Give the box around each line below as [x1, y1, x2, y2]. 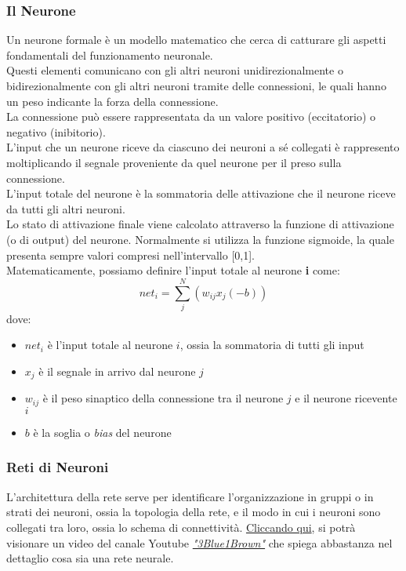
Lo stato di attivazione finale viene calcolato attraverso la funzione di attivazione [6, 216, 394, 232]
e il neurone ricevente [295, 390, 397, 406]
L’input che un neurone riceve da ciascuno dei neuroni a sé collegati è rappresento [6, 139, 400, 155]
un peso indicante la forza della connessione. [6, 93, 219, 109]
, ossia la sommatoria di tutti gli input [179, 336, 364, 353]
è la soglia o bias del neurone [33, 424, 172, 440]
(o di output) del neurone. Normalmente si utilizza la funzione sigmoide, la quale [6, 231, 394, 247]
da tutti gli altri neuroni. [6, 200, 125, 216]
